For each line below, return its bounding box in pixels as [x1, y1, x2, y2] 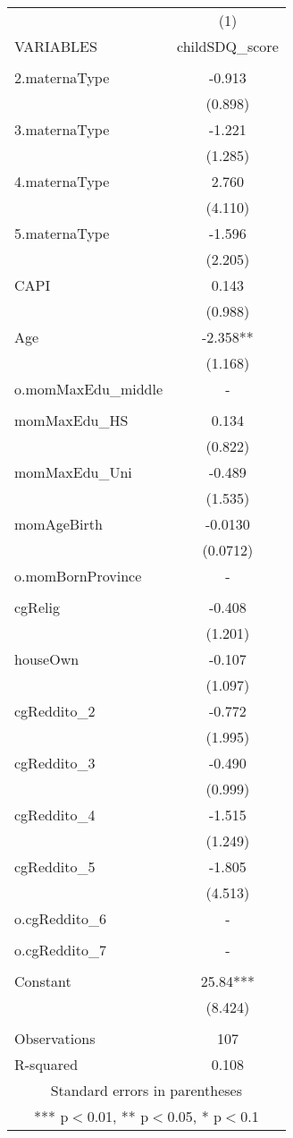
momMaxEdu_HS [14, 410, 129, 430]
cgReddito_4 [14, 804, 96, 825]
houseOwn [14, 649, 80, 669]
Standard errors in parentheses [50, 1080, 243, 1100]
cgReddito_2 [14, 701, 96, 721]
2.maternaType [14, 67, 110, 88]
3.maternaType [14, 119, 110, 140]
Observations [14, 1028, 96, 1049]
